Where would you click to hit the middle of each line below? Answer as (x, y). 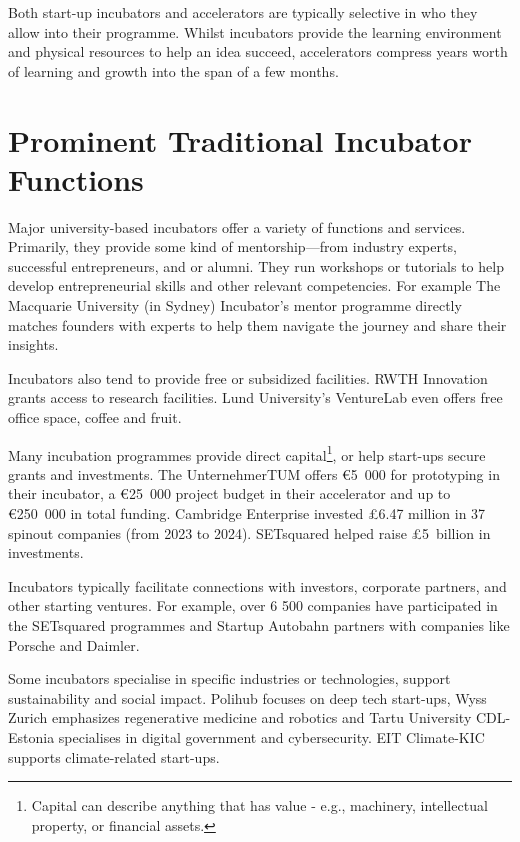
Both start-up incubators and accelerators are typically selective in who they (243, 12)
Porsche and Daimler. (74, 644)
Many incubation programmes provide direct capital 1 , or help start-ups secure (247, 453)
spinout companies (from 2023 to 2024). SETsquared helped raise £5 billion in (249, 532)
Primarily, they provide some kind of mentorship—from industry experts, (232, 246)
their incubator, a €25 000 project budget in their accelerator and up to (229, 493)
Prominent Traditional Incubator (240, 139)
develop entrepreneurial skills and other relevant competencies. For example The (254, 285)
